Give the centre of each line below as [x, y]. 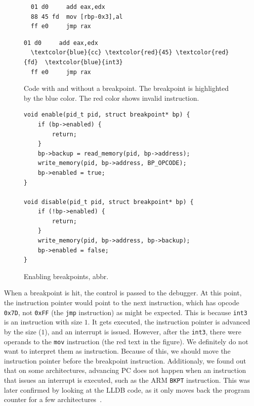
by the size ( [23, 331]
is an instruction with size [43, 322]
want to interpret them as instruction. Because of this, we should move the [117, 351]
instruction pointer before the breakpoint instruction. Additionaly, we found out [125, 360]
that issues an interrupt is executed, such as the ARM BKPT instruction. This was [127, 380]
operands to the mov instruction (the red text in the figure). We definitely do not [126, 341]
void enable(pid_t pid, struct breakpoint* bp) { [107, 115]
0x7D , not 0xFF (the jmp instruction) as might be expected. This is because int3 [126, 312]
